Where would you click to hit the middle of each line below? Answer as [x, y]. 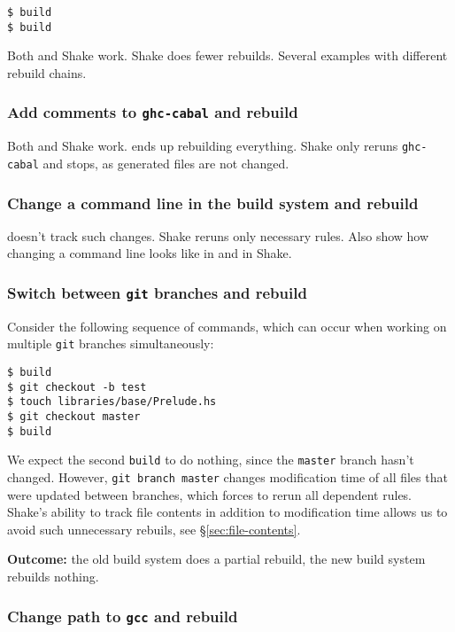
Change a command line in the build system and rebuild [213, 203]
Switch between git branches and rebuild [157, 292]
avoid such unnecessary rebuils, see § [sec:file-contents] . [154, 529]
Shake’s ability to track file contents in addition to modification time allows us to [227, 512]
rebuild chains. [47, 72]
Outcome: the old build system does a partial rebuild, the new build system [216, 559]
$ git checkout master [74, 417]
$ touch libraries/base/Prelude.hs [112, 402]
